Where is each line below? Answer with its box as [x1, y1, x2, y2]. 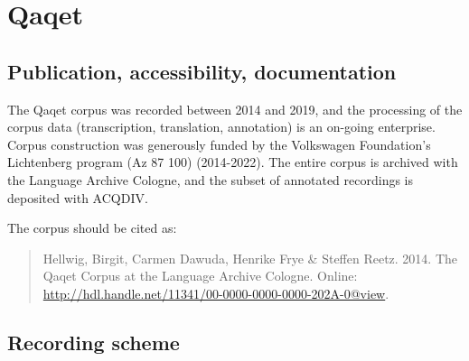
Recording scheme [7, 328, 180, 356]
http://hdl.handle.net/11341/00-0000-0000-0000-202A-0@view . [42, 283, 389, 302]
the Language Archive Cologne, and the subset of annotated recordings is [7, 170, 414, 189]
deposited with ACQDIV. [7, 188, 148, 207]
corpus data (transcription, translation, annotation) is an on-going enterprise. [7, 117, 436, 136]
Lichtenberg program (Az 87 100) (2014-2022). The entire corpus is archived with [7, 153, 458, 171]
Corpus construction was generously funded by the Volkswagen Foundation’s [7, 134, 431, 153]
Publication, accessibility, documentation [7, 57, 397, 85]
